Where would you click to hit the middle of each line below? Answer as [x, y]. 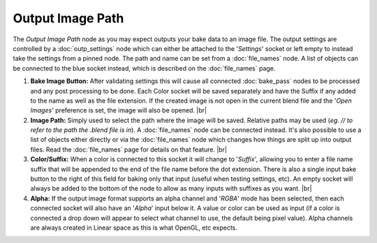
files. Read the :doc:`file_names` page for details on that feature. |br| [129, 149]
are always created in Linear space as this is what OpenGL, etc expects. [134, 228]
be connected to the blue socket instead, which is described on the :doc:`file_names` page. [144, 68]
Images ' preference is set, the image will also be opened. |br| [119, 110]
